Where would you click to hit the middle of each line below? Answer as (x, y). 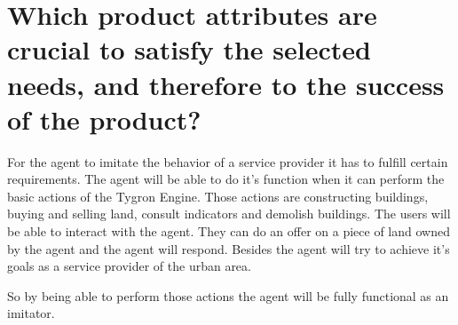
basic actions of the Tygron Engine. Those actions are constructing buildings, (218, 196)
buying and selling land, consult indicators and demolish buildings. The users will (229, 214)
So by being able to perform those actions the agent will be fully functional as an (228, 295)
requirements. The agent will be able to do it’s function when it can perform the (226, 179)
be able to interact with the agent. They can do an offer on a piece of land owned (229, 231)
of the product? (104, 119)
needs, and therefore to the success (226, 84)
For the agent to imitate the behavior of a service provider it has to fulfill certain (228, 161)
